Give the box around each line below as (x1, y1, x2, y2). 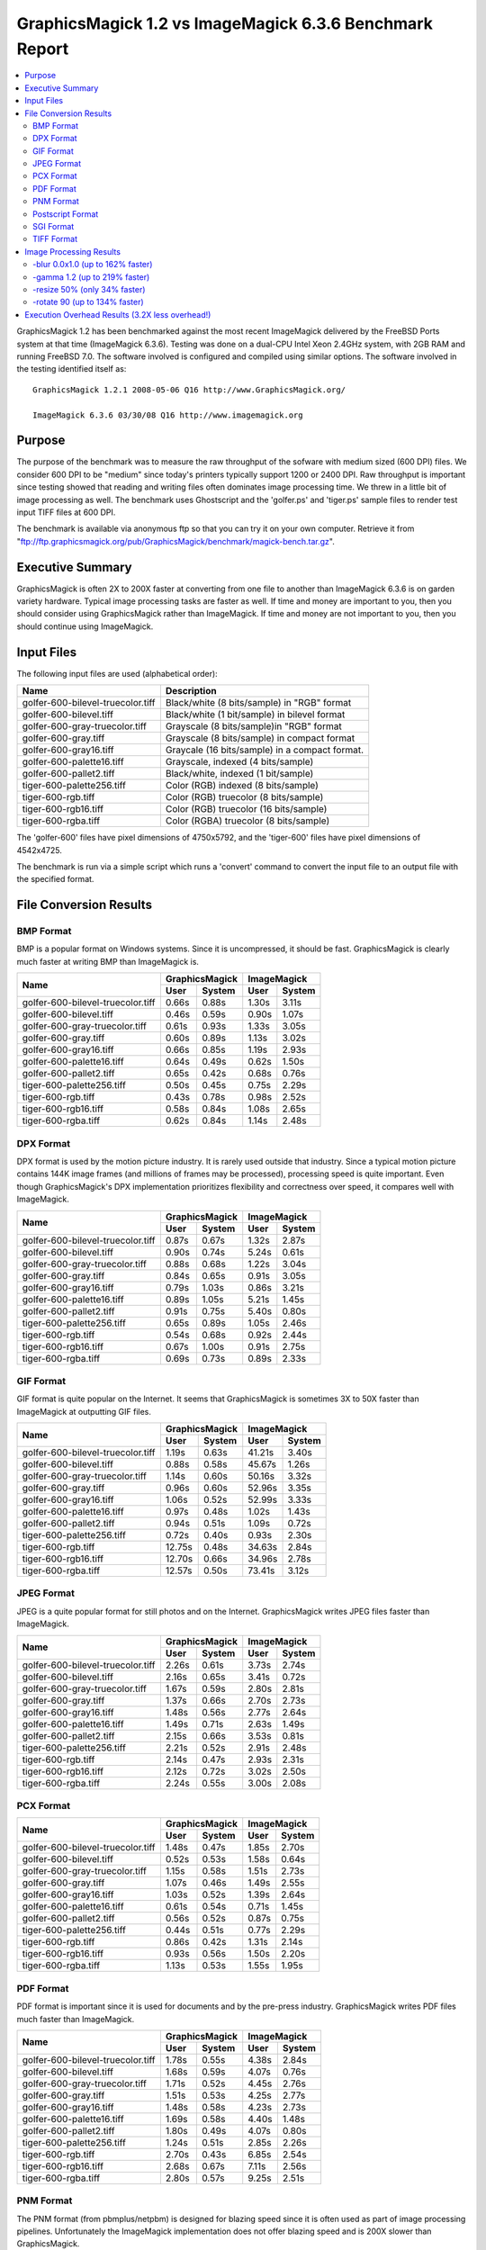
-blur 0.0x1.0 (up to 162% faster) (32, 259, 153, 270)
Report (16, 39, 69, 58)
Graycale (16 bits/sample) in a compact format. (165, 743, 364, 756)
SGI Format (32, 221, 75, 232)
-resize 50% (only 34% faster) (32, 283, 146, 294)
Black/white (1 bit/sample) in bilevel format (165, 708, 346, 721)
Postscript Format (32, 208, 99, 220)
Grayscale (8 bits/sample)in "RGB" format (165, 720, 342, 733)
